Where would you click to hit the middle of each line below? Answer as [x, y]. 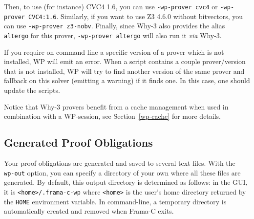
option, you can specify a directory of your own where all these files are [134, 172]
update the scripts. [32, 90]
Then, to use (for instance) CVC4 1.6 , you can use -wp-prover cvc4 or [111, 6]
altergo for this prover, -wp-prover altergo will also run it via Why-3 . [113, 35]
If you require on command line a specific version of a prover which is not [114, 52]
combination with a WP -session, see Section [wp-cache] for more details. [112, 116]
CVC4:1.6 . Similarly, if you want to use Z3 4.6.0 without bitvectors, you [136, 16]
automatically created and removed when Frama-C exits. [89, 211]
